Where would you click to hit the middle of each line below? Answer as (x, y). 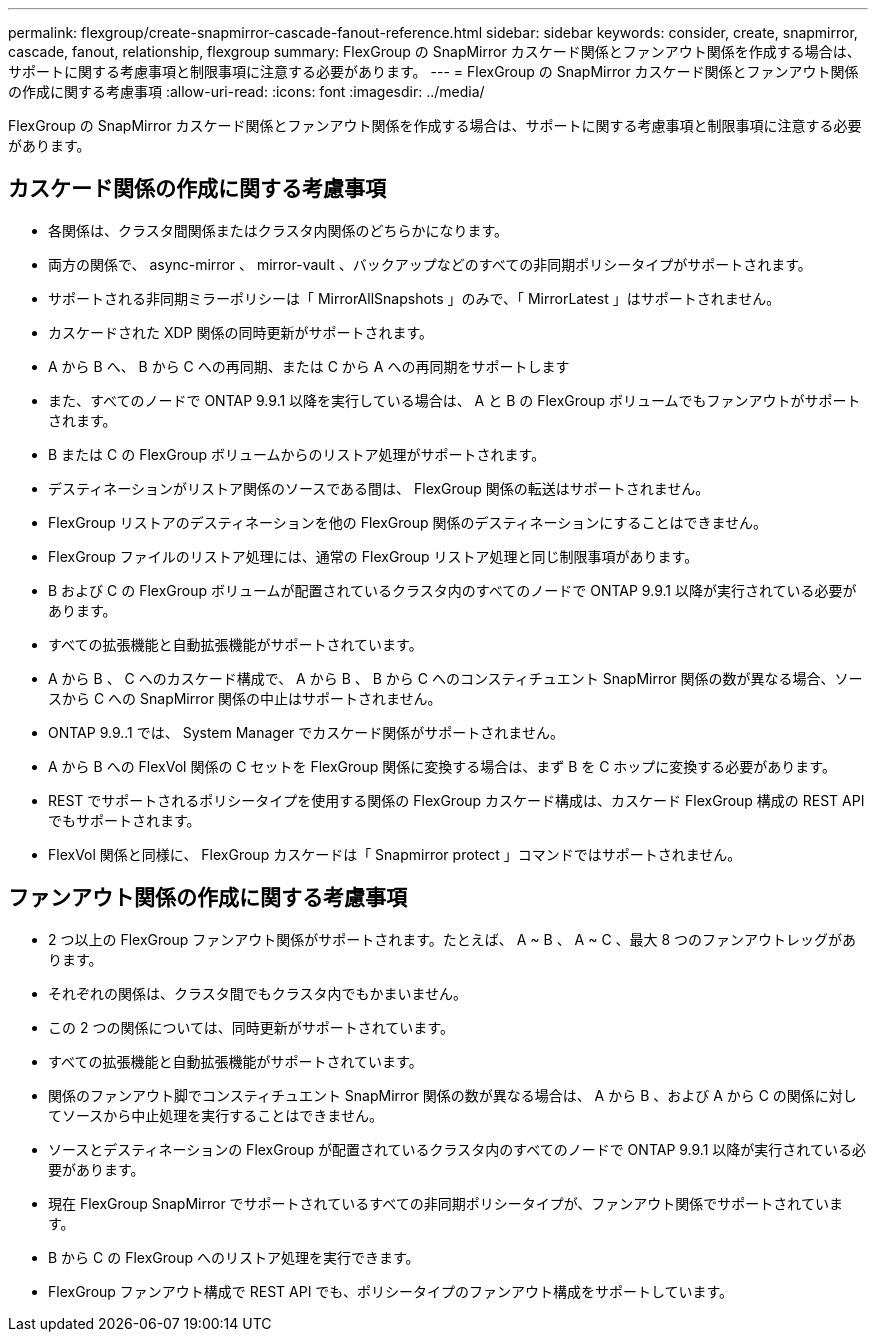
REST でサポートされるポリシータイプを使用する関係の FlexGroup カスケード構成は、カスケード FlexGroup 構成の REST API (456, 800)
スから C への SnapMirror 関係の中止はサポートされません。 (245, 698)
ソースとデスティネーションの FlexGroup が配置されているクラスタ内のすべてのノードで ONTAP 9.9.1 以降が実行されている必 (457, 1149)
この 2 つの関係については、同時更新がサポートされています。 (251, 1027)
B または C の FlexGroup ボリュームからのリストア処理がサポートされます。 (297, 454)
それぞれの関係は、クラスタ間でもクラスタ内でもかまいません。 (258, 993)
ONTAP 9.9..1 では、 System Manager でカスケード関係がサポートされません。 (306, 732)
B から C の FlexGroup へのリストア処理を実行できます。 (234, 1257)
